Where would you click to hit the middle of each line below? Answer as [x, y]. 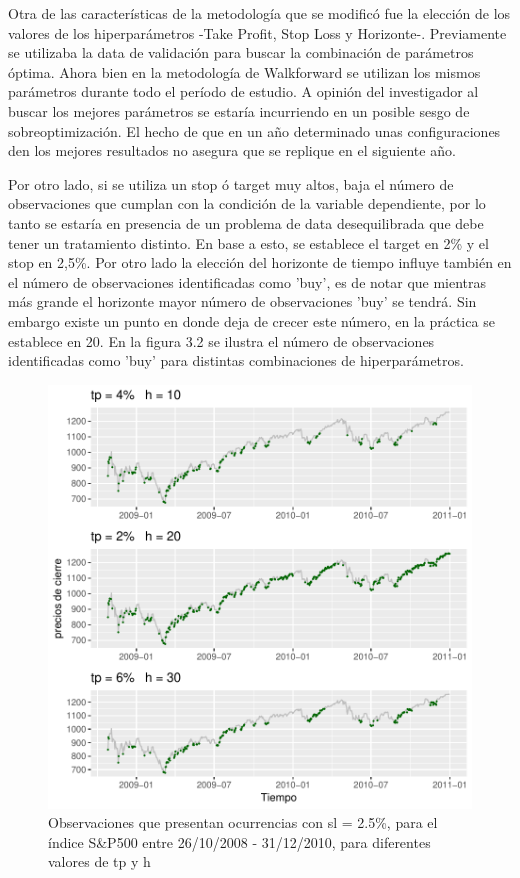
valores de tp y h [99, 861]
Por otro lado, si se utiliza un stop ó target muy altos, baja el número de [231, 183]
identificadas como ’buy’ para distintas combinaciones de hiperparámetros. [236, 360]
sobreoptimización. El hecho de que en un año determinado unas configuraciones [254, 130]
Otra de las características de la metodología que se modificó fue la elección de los [259, 13]
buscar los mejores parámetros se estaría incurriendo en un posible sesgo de [239, 110]
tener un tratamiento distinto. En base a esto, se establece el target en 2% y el [248, 242]
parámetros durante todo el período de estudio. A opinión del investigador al [243, 91]
